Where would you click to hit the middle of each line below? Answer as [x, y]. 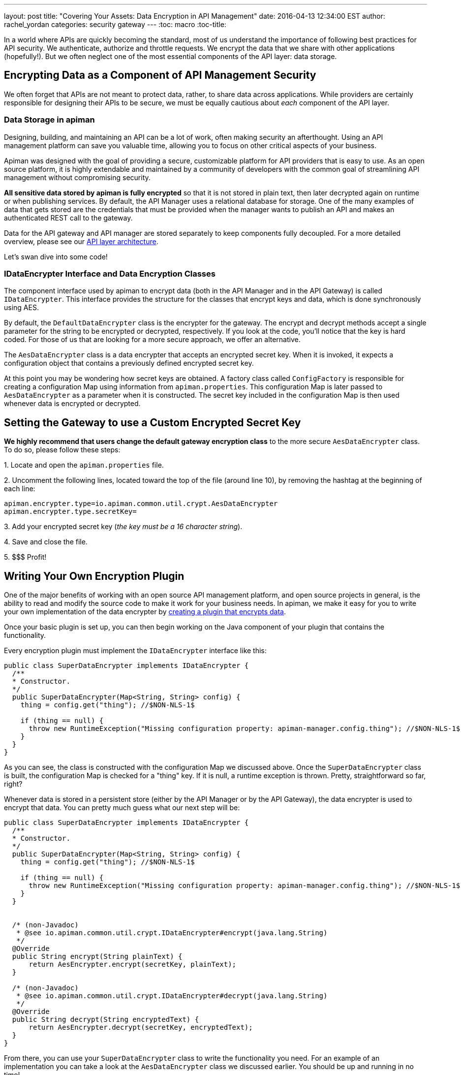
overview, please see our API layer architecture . [81, 241]
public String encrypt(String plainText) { [97, 957]
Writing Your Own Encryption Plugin [94, 576]
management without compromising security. [77, 177]
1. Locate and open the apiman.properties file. [84, 465]
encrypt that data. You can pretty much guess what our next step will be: [122, 808]
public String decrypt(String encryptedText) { [106, 1020]
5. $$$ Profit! [25, 557]
